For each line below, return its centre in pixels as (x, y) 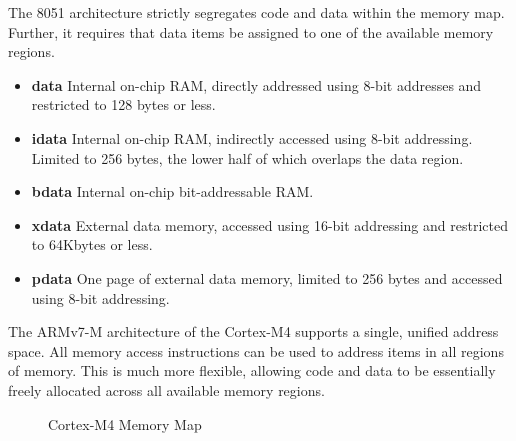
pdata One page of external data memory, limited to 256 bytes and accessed (267, 277)
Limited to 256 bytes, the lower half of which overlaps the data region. (247, 157)
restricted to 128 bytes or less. (123, 104)
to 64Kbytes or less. (92, 244)
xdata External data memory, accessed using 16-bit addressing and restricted (269, 224)
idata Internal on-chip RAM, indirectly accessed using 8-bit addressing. (252, 137)
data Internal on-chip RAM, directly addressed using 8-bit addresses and (256, 84)
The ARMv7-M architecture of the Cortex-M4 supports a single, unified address (253, 331)
